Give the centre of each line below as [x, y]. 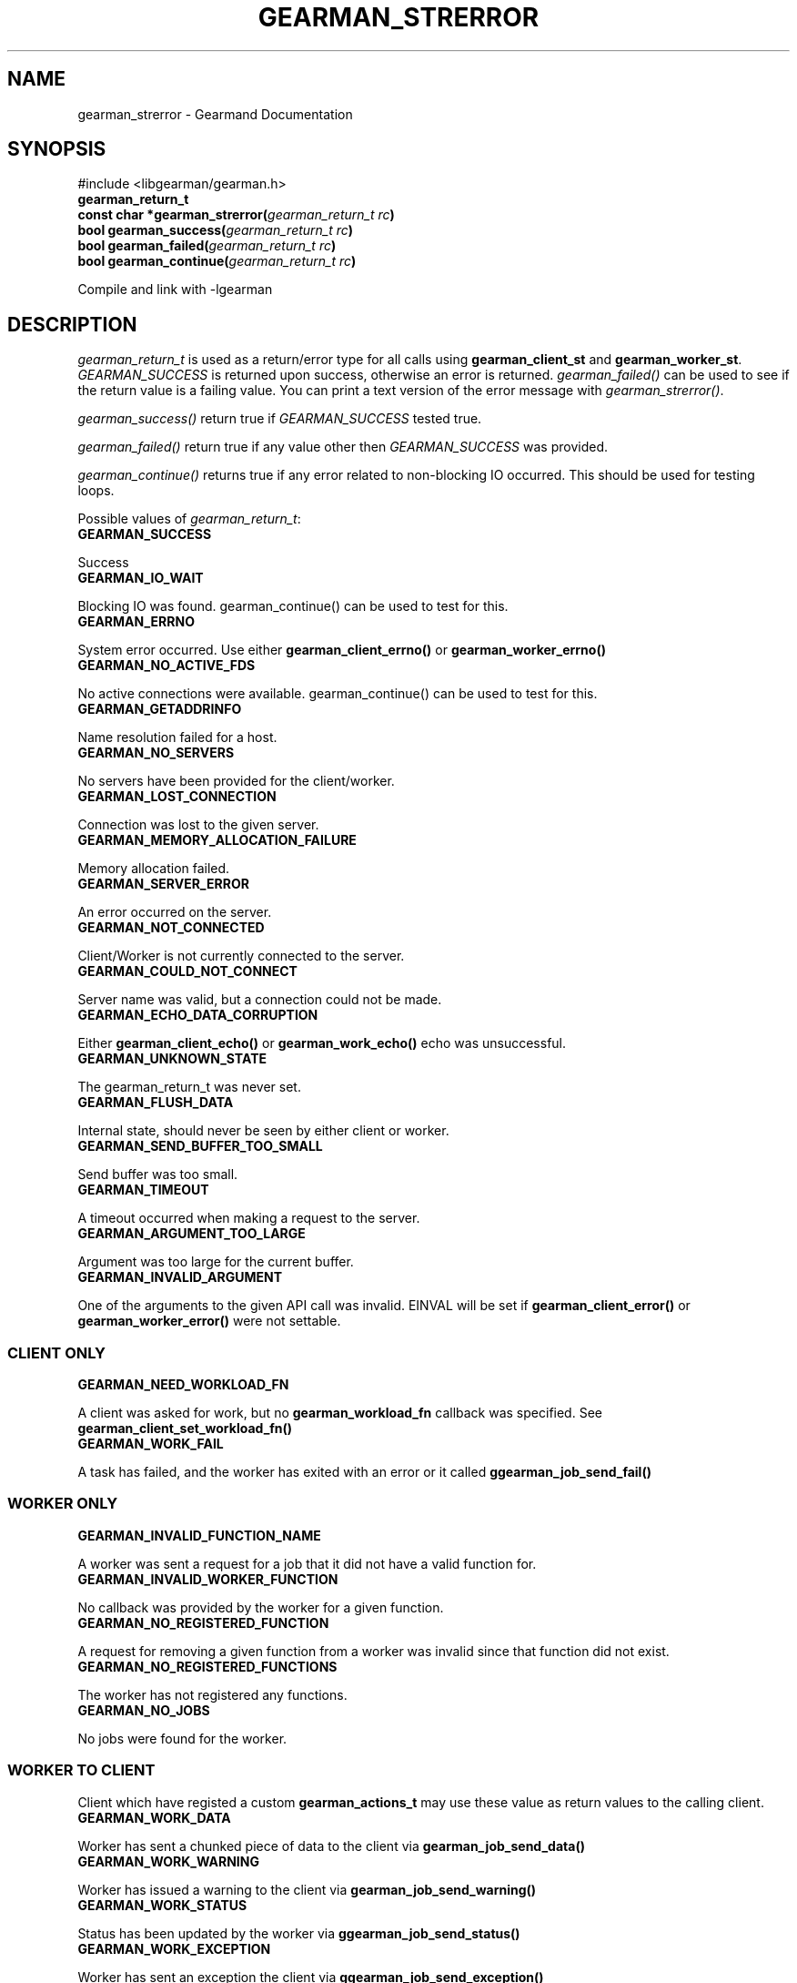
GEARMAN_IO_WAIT [141, 578]
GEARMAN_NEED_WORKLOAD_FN [183, 1385]
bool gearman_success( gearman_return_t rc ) [216, 230]
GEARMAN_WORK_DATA [154, 1817]
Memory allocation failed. [154, 869]
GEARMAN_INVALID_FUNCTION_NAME [199, 1535]
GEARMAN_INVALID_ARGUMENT [180, 1277]
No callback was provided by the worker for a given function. [261, 1607]
